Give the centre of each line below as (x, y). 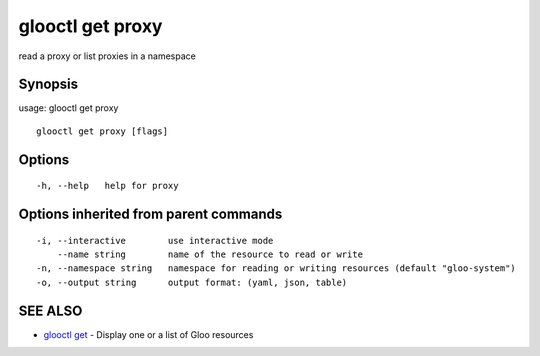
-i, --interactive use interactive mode (155, 240)
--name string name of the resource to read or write (210, 254)
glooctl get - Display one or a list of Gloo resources (148, 334)
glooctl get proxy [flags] (102, 131)
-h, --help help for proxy (107, 186)
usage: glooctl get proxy (68, 108)
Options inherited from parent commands (150, 214)
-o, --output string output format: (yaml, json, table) (192, 282)
